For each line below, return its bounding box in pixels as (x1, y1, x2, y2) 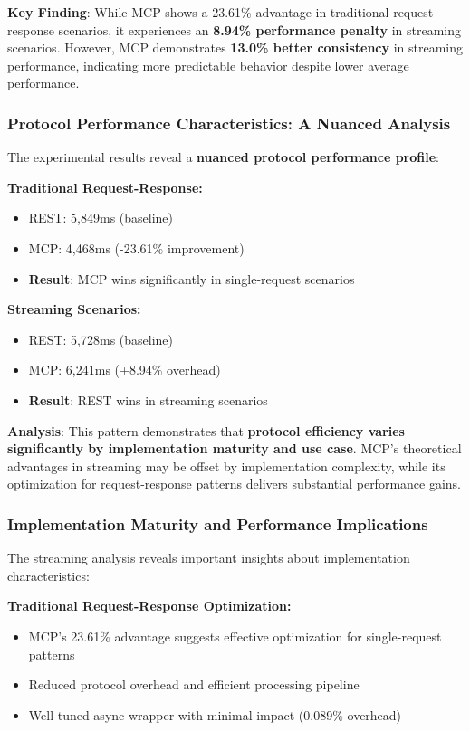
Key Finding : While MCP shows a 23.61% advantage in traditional (7, 3, 389, 21)
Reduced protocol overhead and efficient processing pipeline (28, 675, 360, 694)
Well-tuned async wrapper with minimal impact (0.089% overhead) (28, 705, 402, 724)
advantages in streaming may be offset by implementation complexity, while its (7, 456, 446, 475)
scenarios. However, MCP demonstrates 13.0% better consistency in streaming (7, 38, 463, 57)
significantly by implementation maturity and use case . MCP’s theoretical (7, 439, 462, 458)
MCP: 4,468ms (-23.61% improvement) (28, 238, 245, 257)
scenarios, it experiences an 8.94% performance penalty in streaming (58, 20, 462, 39)
